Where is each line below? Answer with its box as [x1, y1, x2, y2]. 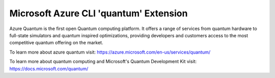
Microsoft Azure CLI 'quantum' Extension [9, 8, 188, 19]
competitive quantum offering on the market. [9, 40, 103, 46]
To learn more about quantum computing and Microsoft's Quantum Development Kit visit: [9, 59, 197, 65]
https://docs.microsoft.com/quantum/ [9, 65, 89, 71]
